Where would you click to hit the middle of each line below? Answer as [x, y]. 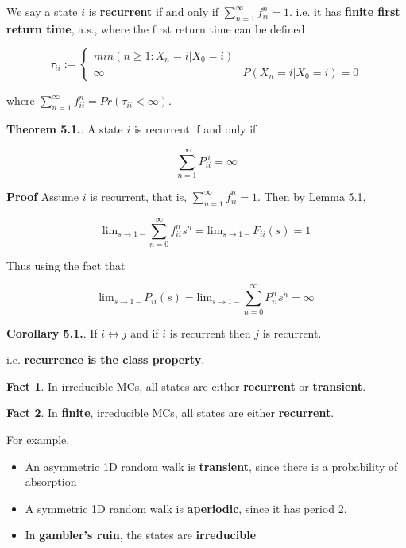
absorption [51, 482]
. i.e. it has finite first [344, 11]
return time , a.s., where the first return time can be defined [156, 28]
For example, [38, 439]
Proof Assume [43, 196]
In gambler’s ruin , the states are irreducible [141, 535]
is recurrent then [210, 332]
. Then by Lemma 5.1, [312, 196]
